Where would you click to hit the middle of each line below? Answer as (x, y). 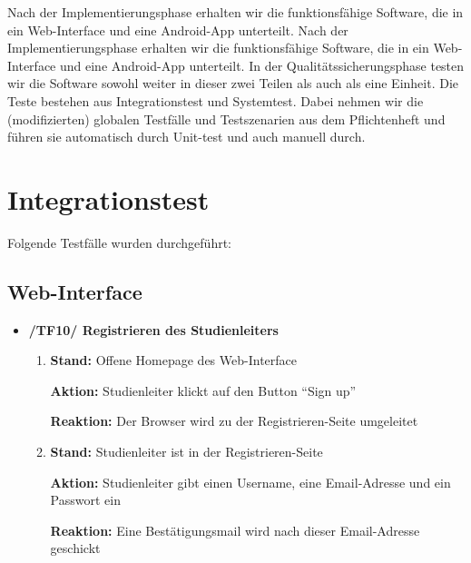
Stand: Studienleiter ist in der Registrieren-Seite (186, 452)
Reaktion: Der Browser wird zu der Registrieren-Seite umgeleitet (234, 421)
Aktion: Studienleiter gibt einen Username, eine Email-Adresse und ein (250, 482)
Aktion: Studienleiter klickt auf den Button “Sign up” (203, 390)
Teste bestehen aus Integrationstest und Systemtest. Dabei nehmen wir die (216, 100)
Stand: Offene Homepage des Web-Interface (173, 360)
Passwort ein (85, 500)
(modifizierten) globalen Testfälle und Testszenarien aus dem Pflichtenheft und (226, 119)
